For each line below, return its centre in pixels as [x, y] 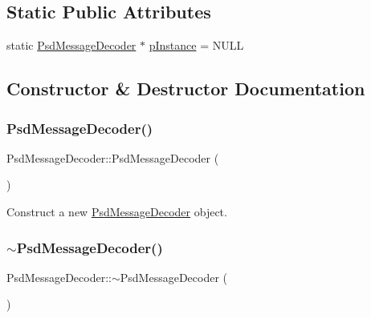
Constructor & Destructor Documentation [186, 89]
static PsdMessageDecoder [71, 45]
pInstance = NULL [196, 45]
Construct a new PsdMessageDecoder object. [117, 211]
